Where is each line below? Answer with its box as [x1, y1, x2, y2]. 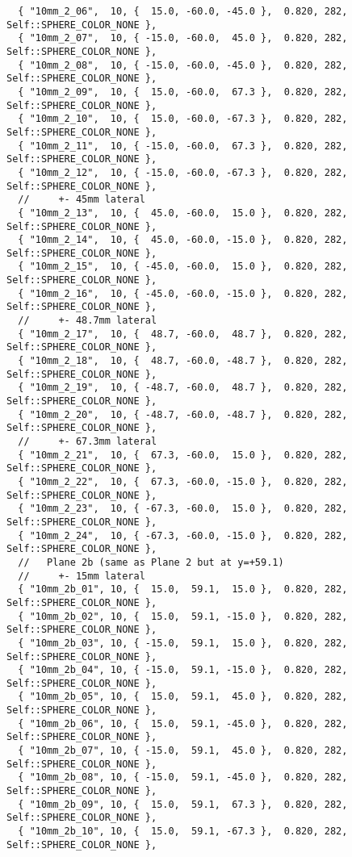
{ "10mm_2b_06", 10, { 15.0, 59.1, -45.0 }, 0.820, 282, [18, 717, 348, 729]
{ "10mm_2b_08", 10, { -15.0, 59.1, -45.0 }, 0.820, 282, [18, 771, 348, 784]
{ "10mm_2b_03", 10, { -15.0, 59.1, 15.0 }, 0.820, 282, [18, 637, 348, 649]
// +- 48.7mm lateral [18, 315, 157, 327]
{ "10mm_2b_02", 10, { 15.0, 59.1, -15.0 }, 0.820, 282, [18, 610, 348, 622]
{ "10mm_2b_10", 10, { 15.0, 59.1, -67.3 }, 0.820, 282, [18, 826, 348, 838]
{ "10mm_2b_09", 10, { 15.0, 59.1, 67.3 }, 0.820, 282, [18, 798, 348, 810]
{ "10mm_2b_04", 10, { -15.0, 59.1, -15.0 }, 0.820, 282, [18, 664, 348, 676]
